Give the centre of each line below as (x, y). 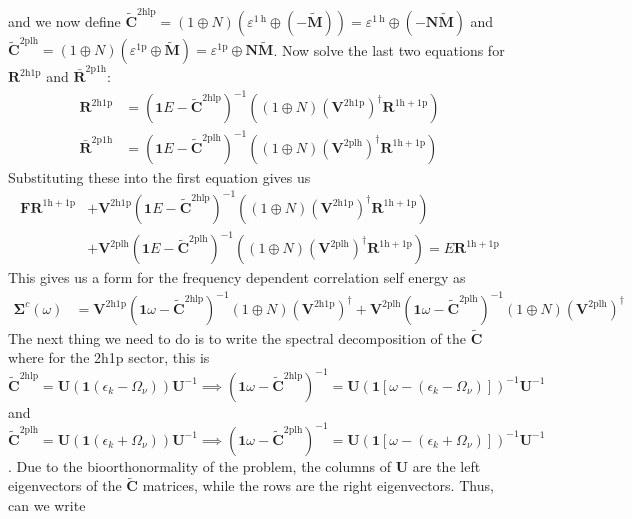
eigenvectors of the (65, 485)
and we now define (64, 20)
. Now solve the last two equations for (389, 49)
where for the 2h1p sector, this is (109, 357)
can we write (47, 505)
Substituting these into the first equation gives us (159, 176)
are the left (446, 465)
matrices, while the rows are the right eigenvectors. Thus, (318, 485)
